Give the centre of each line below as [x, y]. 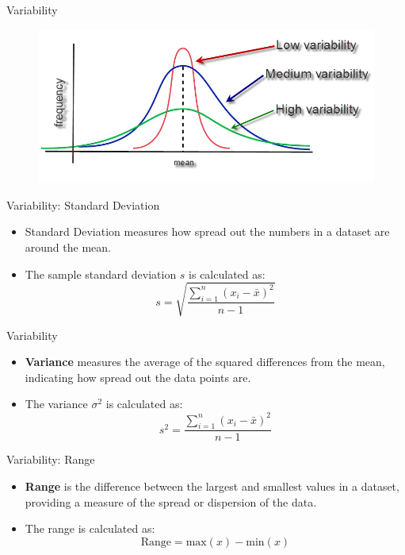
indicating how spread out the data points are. [138, 377]
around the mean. [68, 247]
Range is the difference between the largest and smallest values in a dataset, [212, 486]
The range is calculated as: [90, 528]
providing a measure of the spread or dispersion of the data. [171, 501]
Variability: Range [51, 459]
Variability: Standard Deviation [83, 204]
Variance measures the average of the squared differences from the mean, [205, 362]
